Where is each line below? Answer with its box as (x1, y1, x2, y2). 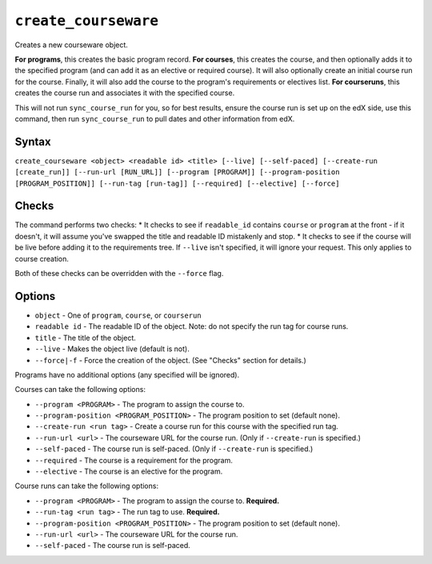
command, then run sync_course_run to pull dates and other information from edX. (14, 114, 295, 123)
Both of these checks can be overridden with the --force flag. (14, 269, 224, 278)
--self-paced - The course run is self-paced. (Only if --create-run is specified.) (34, 444, 314, 454)
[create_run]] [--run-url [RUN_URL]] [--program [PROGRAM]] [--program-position (14, 168, 340, 177)
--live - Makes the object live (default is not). (34, 344, 190, 354)
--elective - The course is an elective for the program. (34, 466, 223, 476)
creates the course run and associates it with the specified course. (14, 88, 235, 98)
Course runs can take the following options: (14, 481, 159, 491)
